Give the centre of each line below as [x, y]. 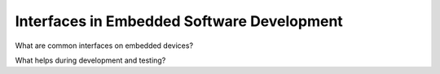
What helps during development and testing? [90, 60]
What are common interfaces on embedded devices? [104, 46]
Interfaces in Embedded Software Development [179, 21]
